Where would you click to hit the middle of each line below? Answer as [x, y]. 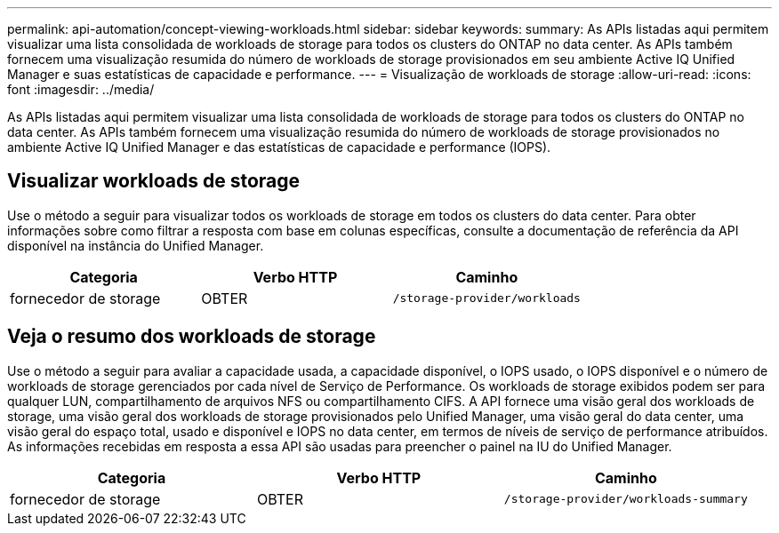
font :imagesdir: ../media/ [81, 89]
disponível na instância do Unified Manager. [136, 245]
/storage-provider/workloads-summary [626, 499]
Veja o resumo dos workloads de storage [192, 337]
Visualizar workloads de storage [154, 181]
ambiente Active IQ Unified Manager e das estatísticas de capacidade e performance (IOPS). [279, 147]
